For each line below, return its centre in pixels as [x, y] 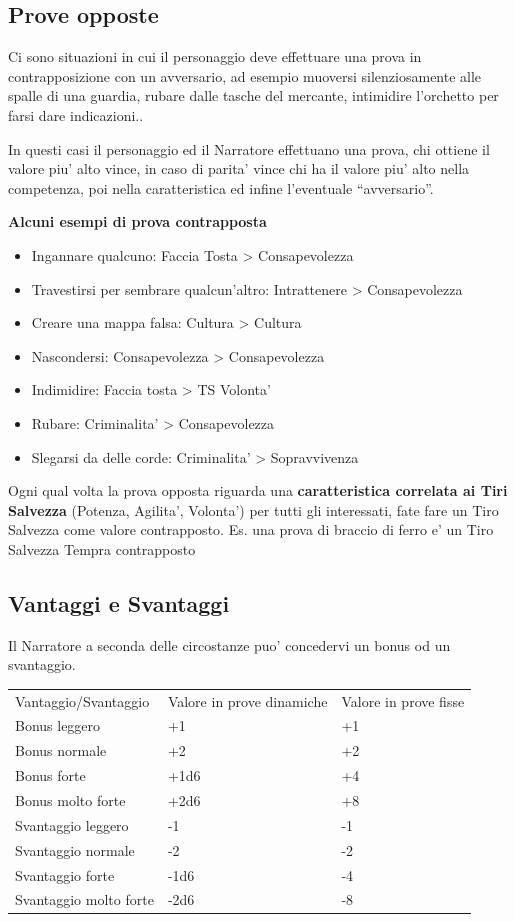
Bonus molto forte [70, 800]
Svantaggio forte [65, 874]
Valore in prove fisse [403, 700]
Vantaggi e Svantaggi [119, 602]
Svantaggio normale [75, 849]
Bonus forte [50, 775]
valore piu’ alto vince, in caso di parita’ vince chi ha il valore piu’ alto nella [239, 168]
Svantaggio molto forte [84, 899]
